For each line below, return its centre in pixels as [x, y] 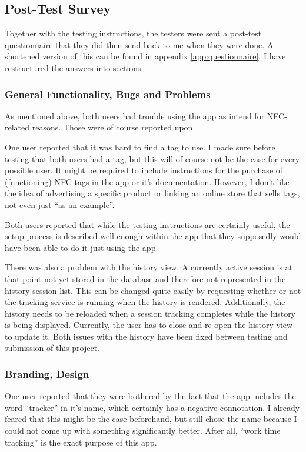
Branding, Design [47, 374]
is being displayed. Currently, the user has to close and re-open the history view [149, 325]
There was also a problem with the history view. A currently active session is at [149, 267]
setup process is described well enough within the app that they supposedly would [153, 236]
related [17, 127]
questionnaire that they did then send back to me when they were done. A [139, 44]
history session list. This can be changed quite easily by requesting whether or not [153, 290]
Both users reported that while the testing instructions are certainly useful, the [147, 224]
